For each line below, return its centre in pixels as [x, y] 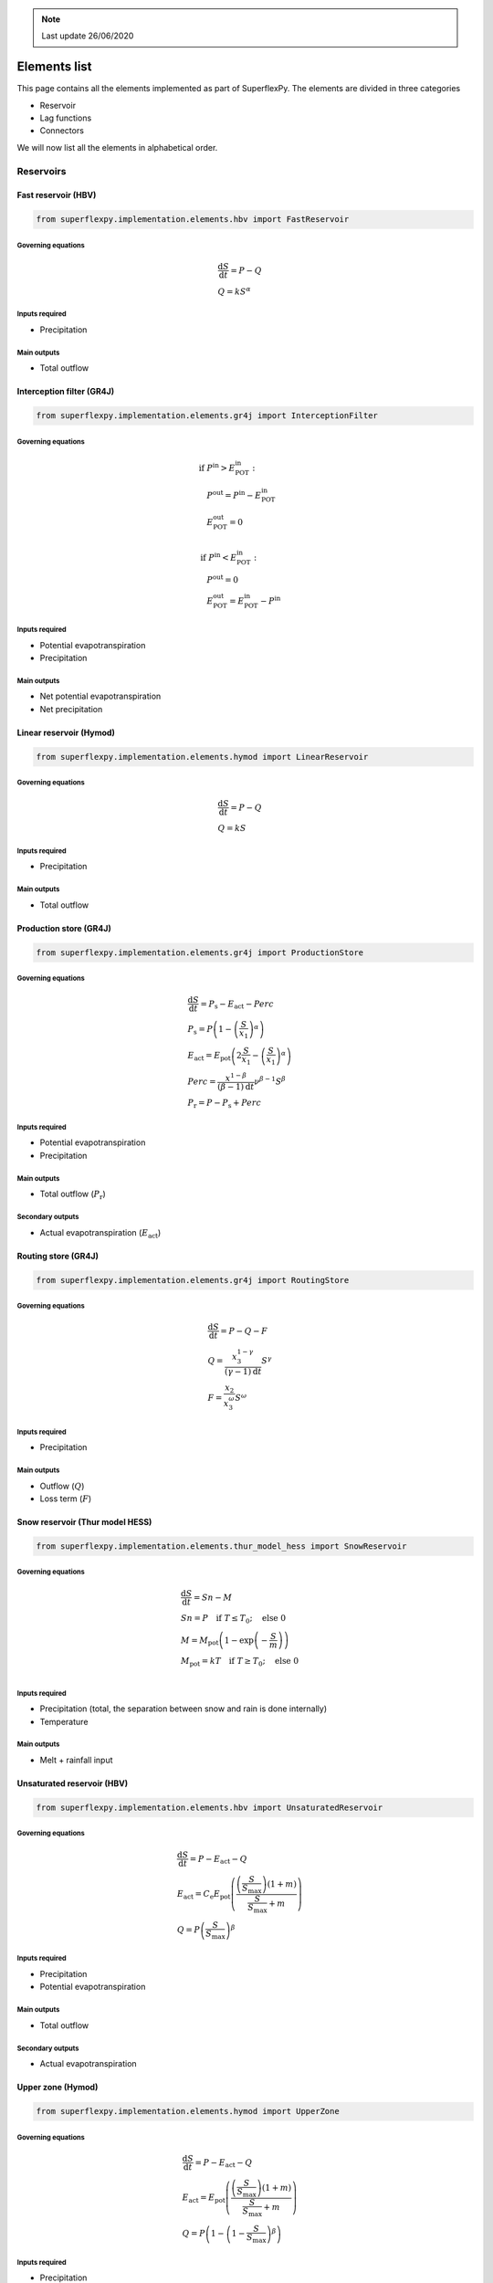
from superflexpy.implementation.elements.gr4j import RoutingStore [193, 1280]
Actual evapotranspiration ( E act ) [100, 1233]
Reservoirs [42, 171]
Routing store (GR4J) [58, 1256]
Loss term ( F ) [66, 1499]
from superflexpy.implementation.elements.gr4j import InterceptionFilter [207, 416]
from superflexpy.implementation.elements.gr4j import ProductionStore [200, 952]
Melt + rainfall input [76, 1760]
